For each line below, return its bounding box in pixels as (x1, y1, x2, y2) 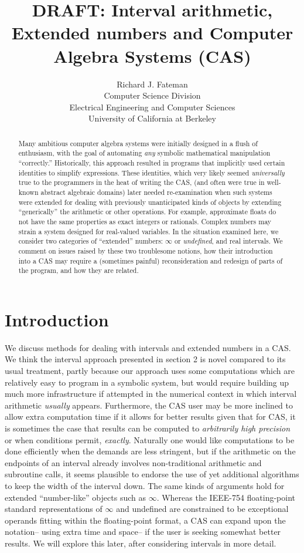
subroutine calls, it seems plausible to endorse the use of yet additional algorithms (5, 468, 299, 480)
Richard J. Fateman (117, 77, 188, 90)
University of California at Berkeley (88, 112, 216, 124)
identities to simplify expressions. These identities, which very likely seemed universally (18, 167, 285, 177)
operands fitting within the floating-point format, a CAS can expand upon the (5, 514, 286, 526)
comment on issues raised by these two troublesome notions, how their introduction (18, 245, 273, 255)
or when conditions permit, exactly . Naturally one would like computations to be (5, 433, 295, 446)
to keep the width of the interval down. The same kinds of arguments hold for (5, 479, 285, 491)
